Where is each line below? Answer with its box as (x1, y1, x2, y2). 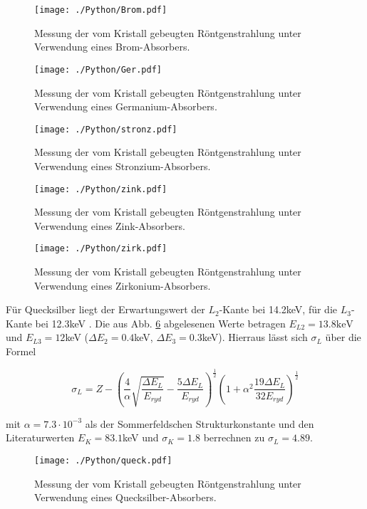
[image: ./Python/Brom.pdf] (34, 5, 167, 15)
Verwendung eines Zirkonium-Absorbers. (34, 278, 211, 293)
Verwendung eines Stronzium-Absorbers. (34, 158, 211, 173)
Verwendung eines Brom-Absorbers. (34, 39, 190, 54)
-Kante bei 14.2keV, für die (219, 302, 337, 317)
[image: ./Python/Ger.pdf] (34, 64, 162, 75)
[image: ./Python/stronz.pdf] (34, 124, 177, 135)
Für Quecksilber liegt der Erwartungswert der (6, 302, 205, 317)
